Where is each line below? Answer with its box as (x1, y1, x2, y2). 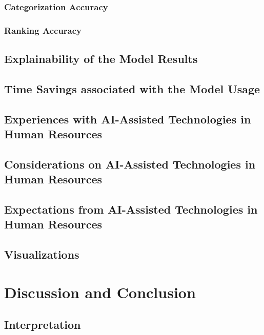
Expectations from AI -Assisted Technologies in (4, 201, 258, 217)
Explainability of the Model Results (4, 51, 198, 67)
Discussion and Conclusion (4, 281, 196, 302)
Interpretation (4, 317, 81, 332)
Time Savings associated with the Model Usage (4, 80, 260, 96)
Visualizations (4, 246, 79, 262)
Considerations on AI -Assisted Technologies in (4, 156, 256, 172)
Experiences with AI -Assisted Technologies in (4, 111, 251, 127)
